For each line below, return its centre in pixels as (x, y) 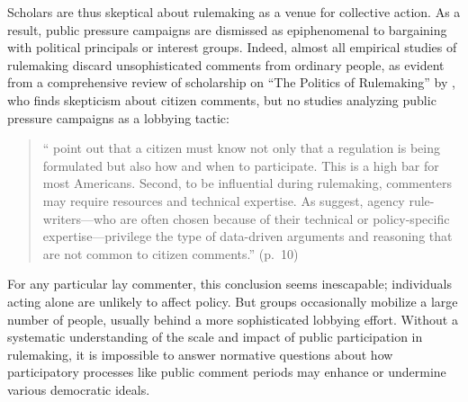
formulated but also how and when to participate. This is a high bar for (241, 165)
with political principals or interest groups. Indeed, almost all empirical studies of (232, 47)
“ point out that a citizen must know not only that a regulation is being (242, 148)
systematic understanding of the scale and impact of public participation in (215, 337)
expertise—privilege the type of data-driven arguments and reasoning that (247, 236)
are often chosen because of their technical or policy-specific (285, 218)
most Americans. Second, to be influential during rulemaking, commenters (247, 183)
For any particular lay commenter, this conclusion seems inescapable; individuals (229, 284)
